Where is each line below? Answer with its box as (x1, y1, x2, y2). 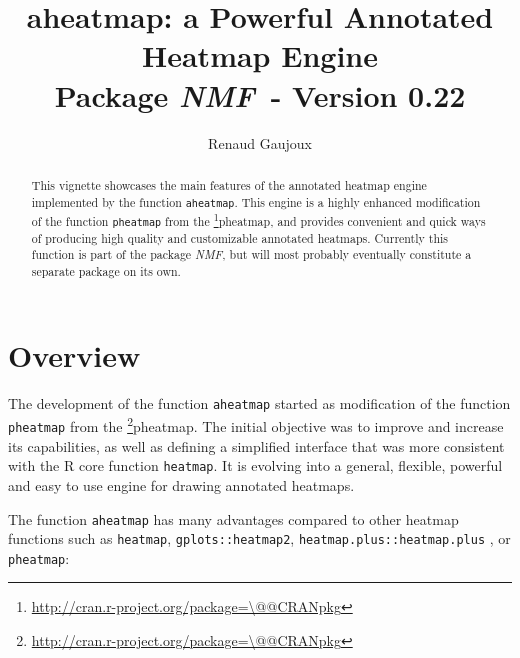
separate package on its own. (31, 263, 181, 280)
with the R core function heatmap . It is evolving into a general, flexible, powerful (8, 455, 503, 476)
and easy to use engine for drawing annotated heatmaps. (8, 474, 355, 495)
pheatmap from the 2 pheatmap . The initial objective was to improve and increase (8, 413, 504, 437)
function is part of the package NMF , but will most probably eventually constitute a (31, 246, 472, 263)
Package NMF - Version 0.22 (54, 74, 466, 116)
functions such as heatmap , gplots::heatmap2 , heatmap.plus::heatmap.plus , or (8, 528, 511, 549)
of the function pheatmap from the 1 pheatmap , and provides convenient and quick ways (31, 209, 486, 229)
